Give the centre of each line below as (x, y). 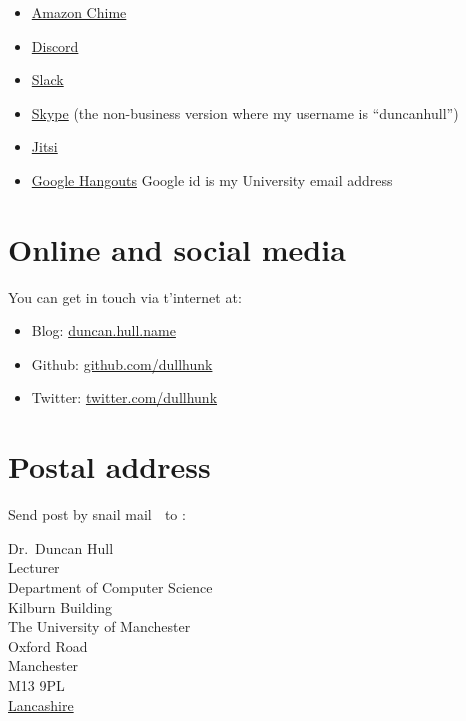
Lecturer (34, 567)
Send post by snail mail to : (97, 514)
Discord (55, 45)
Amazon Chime (79, 12)
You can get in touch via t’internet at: (125, 296)
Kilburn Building (60, 606)
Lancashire (41, 704)
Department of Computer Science (110, 586)
